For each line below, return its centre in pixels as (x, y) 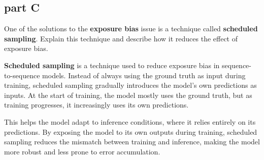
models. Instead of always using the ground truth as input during (144, 75)
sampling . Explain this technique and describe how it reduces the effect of (121, 38)
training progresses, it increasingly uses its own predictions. (96, 105)
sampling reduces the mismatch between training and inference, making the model (132, 142)
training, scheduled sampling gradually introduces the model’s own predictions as (130, 85)
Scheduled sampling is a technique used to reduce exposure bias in (112, 65)
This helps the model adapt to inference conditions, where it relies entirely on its (130, 121)
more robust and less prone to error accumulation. (82, 151)
